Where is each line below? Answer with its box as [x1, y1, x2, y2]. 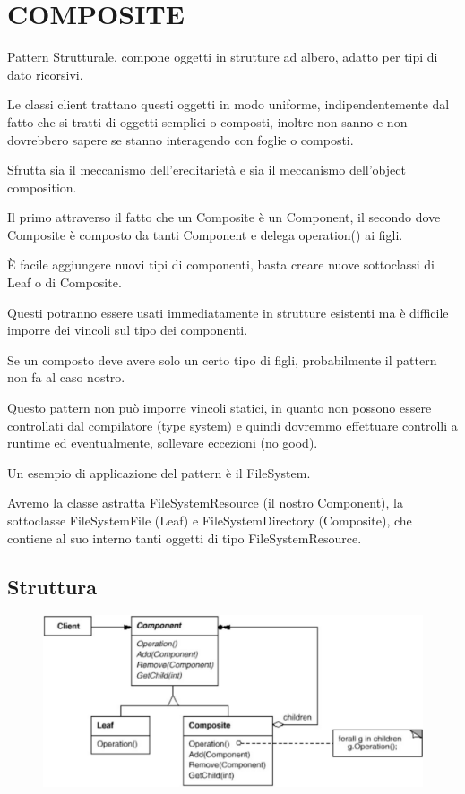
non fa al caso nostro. [7, 368, 125, 387]
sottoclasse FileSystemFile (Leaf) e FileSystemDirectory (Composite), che [7, 511, 412, 529]
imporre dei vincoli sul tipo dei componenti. [7, 320, 248, 339]
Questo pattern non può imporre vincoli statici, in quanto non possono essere [7, 398, 432, 417]
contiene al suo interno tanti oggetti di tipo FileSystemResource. [7, 528, 362, 547]
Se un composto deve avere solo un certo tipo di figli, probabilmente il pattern [7, 350, 437, 369]
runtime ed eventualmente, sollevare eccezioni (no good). [7, 433, 318, 452]
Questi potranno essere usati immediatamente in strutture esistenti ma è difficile [7, 303, 449, 321]
